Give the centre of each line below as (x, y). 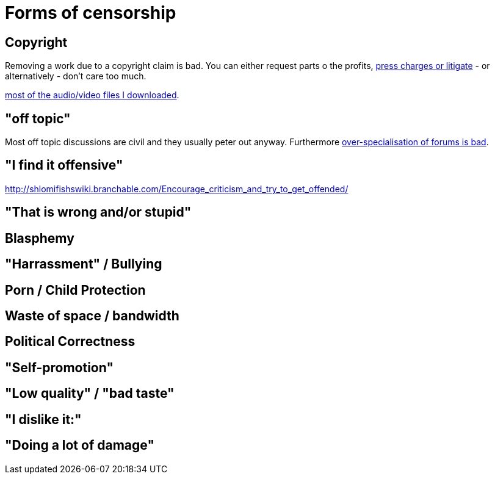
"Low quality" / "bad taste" (90, 394)
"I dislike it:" (43, 419)
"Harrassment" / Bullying (84, 264)
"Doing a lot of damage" (80, 445)
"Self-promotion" (59, 367)
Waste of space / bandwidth (92, 315)
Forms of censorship (91, 13)
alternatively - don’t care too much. (76, 76)
